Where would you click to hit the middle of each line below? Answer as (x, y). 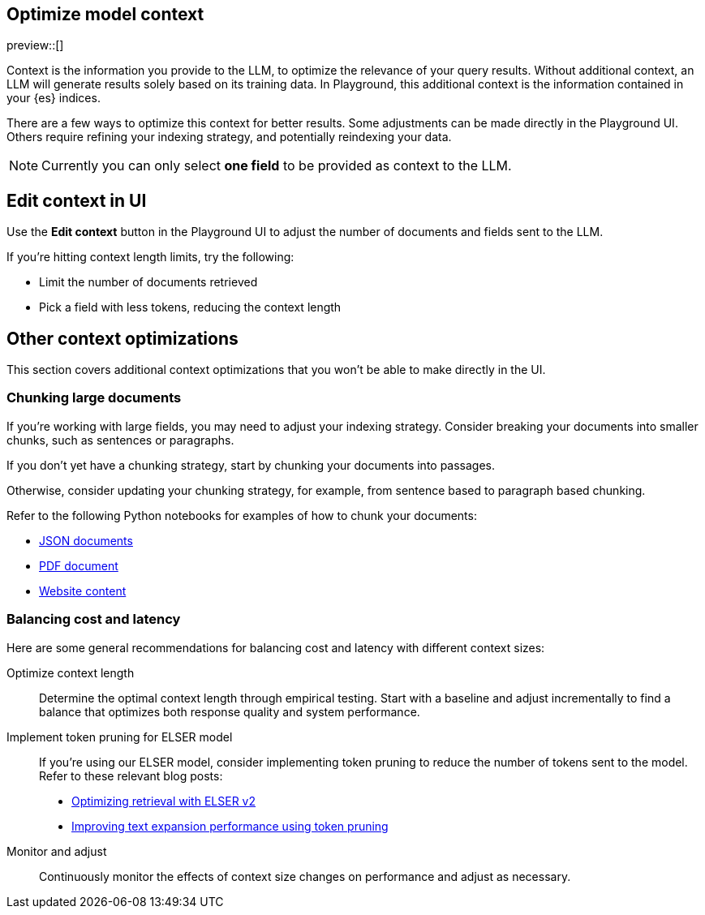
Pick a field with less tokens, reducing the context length (190, 307)
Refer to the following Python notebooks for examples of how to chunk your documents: (242, 515)
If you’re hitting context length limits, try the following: (150, 257)
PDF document (79, 565)
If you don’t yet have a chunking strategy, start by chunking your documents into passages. (251, 465)
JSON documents (86, 540)
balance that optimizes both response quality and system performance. (230, 711)
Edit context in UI (77, 200)
